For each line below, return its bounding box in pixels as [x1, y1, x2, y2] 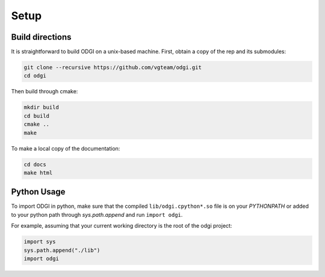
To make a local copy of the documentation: [11, 145, 120, 152]
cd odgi [23, 72, 46, 79]
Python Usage [11, 187, 66, 197]
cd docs [23, 161, 46, 168]
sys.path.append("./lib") [23, 247, 101, 254]
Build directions [11, 32, 72, 42]
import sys [23, 238, 56, 245]
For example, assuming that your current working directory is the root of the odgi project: [11, 222, 232, 229]
